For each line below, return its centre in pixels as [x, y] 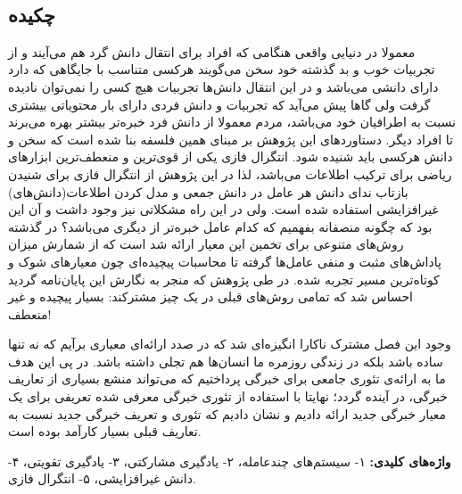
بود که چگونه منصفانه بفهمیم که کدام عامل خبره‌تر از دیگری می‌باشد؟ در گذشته [220, 226]
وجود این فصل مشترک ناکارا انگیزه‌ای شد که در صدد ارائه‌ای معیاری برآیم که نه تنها [230, 344]
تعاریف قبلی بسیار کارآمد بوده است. [105, 431]
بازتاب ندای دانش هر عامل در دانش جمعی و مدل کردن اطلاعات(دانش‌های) [208, 191]
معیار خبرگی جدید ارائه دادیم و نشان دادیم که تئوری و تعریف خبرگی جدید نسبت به [227, 413]
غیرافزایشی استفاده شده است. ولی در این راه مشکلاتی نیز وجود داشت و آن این [223, 209]
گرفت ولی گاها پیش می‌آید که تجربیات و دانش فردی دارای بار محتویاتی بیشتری [219, 104]
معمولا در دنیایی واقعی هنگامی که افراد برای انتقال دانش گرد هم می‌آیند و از [212, 51]
